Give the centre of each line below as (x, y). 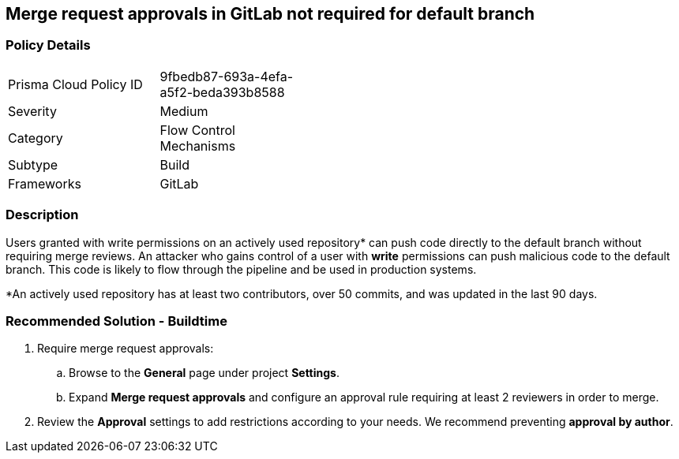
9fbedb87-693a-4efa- (227, 76)
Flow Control (197, 130)
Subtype (33, 164)
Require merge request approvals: (126, 349)
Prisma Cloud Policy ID (75, 84)
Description (42, 215)
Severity (32, 111)
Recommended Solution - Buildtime (116, 321)
